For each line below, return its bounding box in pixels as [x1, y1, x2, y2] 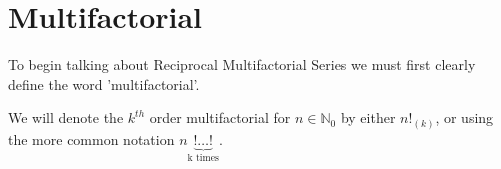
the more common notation [8, 128, 175, 149]
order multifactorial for [149, 107, 291, 128]
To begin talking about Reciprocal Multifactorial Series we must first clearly [8, 54, 476, 75]
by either [340, 107, 396, 128]
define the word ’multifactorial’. [8, 73, 200, 94]
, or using [435, 107, 494, 128]
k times [187, 152, 219, 163]
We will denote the [8, 107, 124, 128]
